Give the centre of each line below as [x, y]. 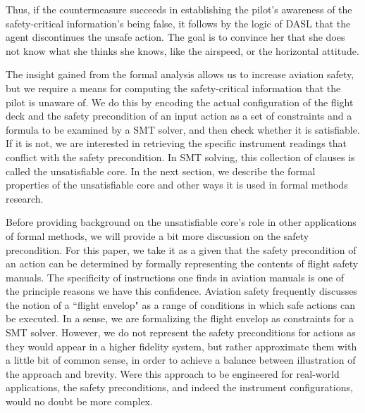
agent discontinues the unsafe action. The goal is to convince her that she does [175, 37]
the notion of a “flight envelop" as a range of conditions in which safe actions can [180, 304]
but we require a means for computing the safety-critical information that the [173, 88]
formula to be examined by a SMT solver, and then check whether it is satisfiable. [183, 129]
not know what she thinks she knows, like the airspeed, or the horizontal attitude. [182, 50]
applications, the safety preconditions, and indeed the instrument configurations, [179, 387]
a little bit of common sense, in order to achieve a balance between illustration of [181, 360]
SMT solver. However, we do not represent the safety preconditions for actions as [181, 332]
